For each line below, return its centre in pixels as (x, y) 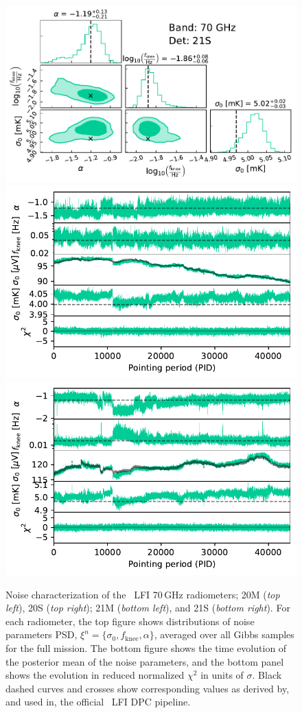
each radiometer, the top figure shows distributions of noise (130, 621)
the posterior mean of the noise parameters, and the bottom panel (145, 661)
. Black (267, 675)
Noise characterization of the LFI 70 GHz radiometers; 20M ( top (143, 594)
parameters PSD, (42, 634)
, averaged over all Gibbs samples (224, 634)
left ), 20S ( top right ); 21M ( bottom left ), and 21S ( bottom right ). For (148, 608)
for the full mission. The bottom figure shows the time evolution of (146, 647)
